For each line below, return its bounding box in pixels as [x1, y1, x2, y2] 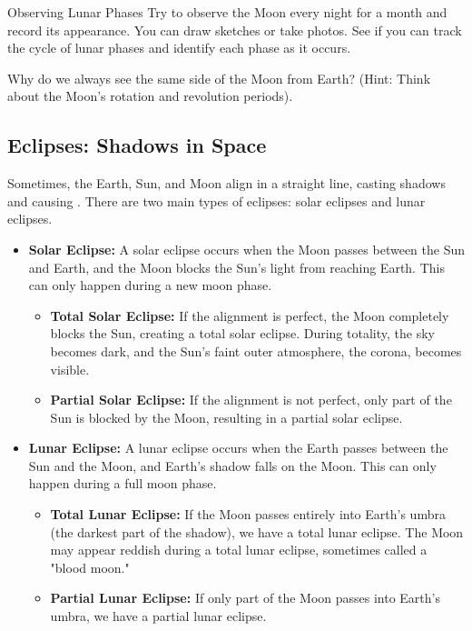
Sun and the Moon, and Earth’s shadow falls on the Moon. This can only [28, 456, 437, 475]
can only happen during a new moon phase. [28, 275, 272, 295]
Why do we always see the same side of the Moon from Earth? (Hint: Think [7, 68, 431, 87]
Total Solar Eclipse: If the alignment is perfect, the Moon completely [50, 305, 449, 325]
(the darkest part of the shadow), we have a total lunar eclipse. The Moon [50, 522, 464, 541]
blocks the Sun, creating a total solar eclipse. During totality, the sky [50, 324, 435, 343]
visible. [50, 359, 90, 378]
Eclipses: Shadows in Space [7, 131, 267, 159]
